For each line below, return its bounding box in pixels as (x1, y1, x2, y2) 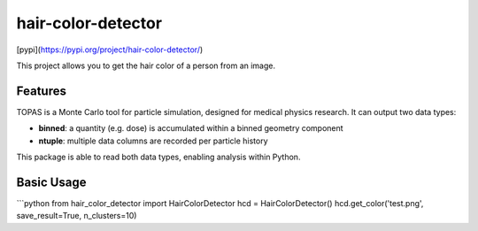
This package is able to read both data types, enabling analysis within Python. (16, 151, 301, 163)
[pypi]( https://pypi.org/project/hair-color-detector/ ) (16, 44, 204, 55)
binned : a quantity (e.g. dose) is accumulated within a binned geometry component (38, 123, 344, 134)
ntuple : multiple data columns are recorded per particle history (38, 135, 269, 146)
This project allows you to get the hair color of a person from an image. (16, 60, 276, 71)
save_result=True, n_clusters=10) (16, 211, 137, 221)
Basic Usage (16, 174, 87, 189)
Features (16, 83, 66, 98)
